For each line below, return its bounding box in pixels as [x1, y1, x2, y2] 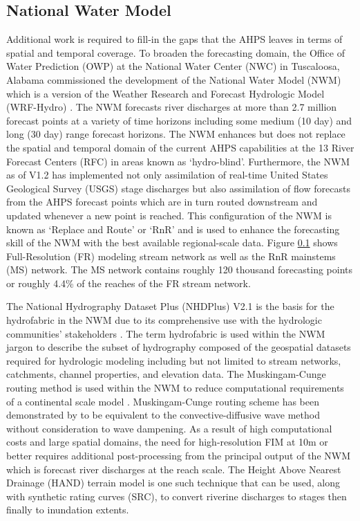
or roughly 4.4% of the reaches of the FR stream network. [6, 275, 251, 290]
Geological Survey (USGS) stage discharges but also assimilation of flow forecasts [6, 181, 350, 195]
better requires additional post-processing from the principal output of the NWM [6, 448, 350, 463]
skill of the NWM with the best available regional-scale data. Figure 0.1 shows [6, 235, 338, 250]
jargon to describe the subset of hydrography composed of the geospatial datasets [6, 340, 351, 354]
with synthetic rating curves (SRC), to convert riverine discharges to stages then [6, 488, 347, 503]
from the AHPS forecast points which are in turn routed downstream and [6, 194, 318, 209]
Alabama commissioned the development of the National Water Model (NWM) [6, 72, 341, 86]
